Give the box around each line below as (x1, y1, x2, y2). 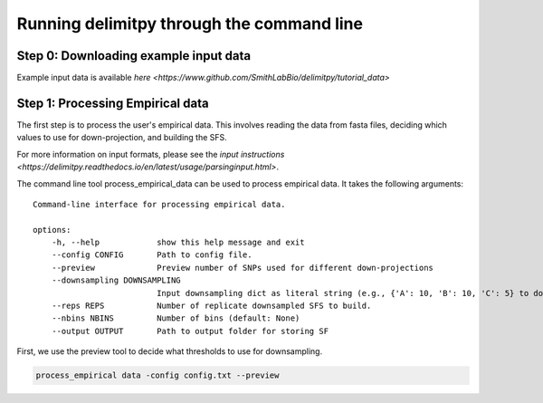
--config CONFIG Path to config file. (51, 250, 252, 260)
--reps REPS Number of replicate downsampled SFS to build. (51, 301, 372, 312)
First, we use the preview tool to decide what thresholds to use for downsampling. (16, 346, 323, 357)
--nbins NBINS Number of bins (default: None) (51, 313, 300, 323)
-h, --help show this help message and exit (51, 237, 305, 248)
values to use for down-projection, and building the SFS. (16, 132, 228, 143)
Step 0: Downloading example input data (16, 48, 252, 63)
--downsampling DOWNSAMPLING (51, 275, 181, 285)
